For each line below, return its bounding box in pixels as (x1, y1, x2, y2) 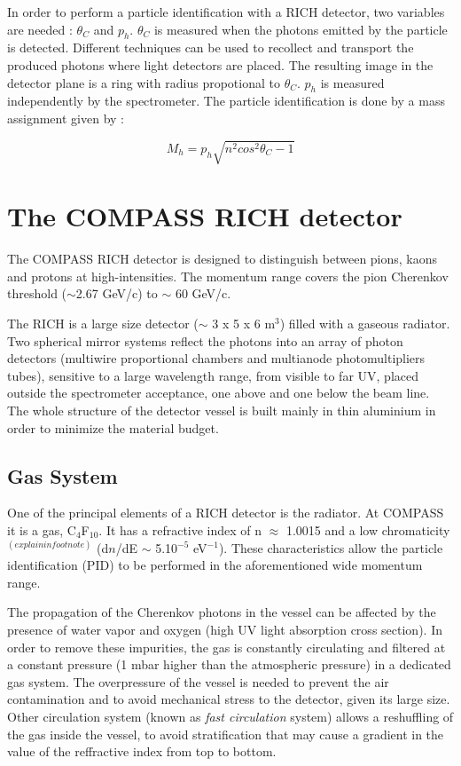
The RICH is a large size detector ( (7, 314, 199, 333)
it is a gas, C (7, 520, 76, 539)
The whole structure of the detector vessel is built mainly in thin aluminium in (7, 400, 436, 419)
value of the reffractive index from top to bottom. (7, 742, 277, 761)
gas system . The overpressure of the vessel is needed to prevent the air (7, 672, 389, 691)
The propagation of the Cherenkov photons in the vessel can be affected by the (7, 603, 436, 621)
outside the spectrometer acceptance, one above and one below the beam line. (7, 383, 430, 402)
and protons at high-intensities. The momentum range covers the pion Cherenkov (7, 266, 449, 285)
